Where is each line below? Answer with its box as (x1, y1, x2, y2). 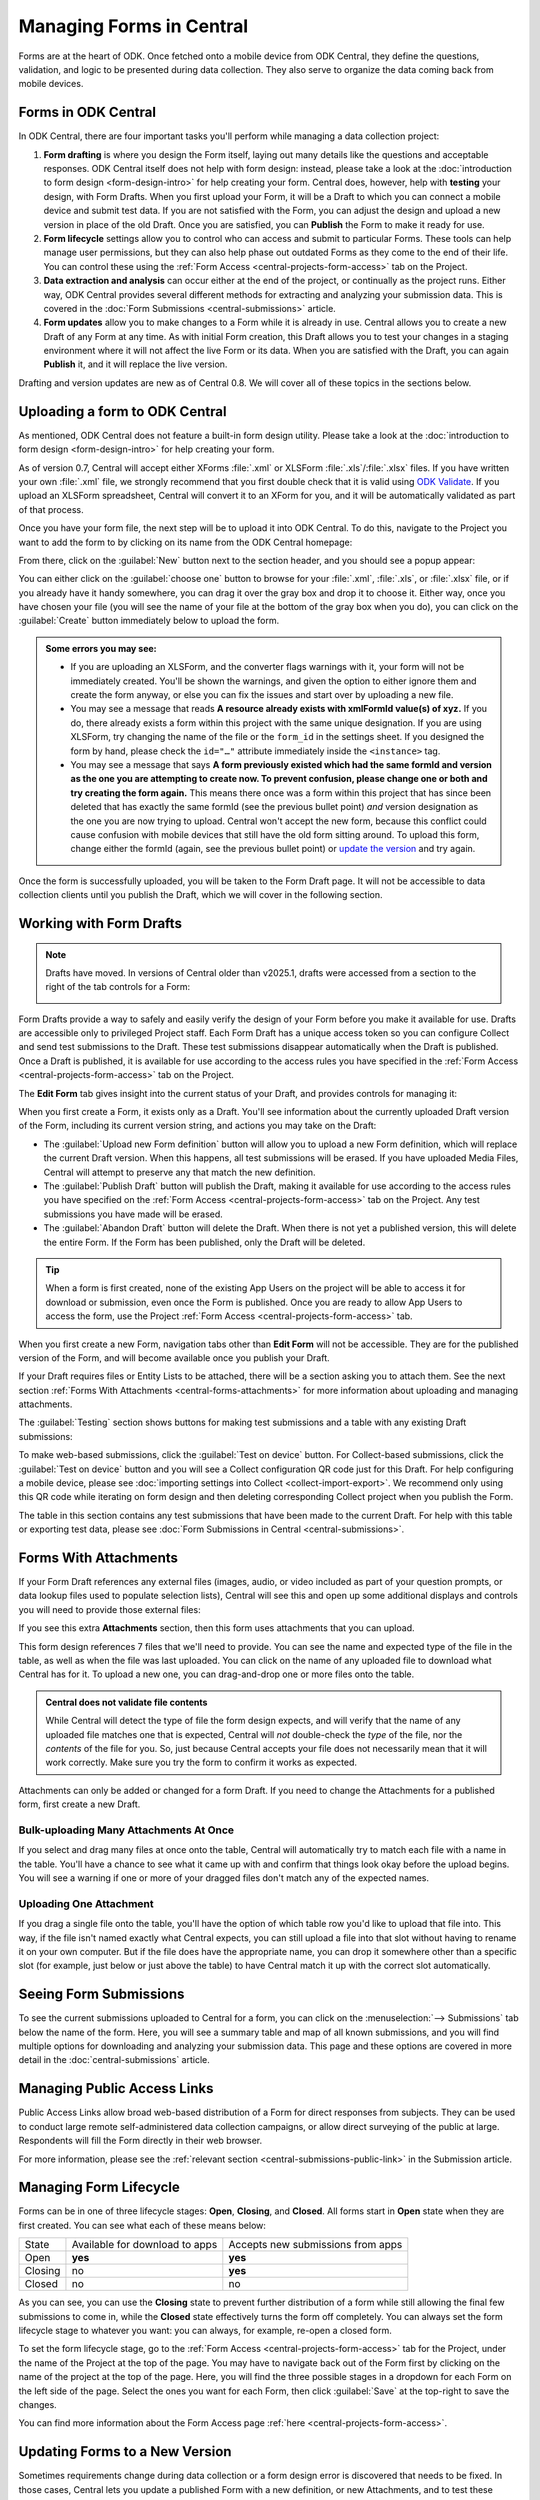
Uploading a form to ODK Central (18, 403, 227, 420)
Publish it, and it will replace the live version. (43, 358, 228, 370)
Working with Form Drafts (18, 915, 182, 932)
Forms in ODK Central (18, 104, 157, 121)
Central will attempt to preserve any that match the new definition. (43, 1166, 316, 1178)
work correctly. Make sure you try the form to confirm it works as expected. (45, 1756, 358, 1769)
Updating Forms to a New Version (18, 2443, 232, 2460)
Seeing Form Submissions (18, 1986, 185, 2003)
